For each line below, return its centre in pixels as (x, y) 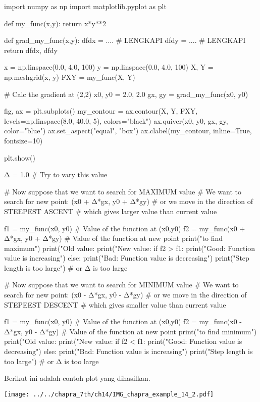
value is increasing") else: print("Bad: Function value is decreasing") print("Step (127, 258)
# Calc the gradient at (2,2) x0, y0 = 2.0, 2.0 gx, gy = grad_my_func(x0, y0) (126, 94)
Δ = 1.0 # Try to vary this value (56, 174)
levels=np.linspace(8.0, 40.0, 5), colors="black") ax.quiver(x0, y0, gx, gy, (116, 120)
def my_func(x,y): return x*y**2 (55, 23)
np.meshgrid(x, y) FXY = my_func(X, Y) (70, 77)
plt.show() (20, 157)
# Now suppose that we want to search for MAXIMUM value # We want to (123, 191)
